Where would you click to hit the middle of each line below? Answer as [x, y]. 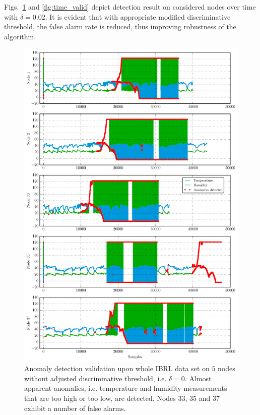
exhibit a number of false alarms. [75, 408]
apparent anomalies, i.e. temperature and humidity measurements [126, 388]
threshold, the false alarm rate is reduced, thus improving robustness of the [120, 26]
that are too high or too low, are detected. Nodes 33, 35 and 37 [122, 398]
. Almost [198, 378]
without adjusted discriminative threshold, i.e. [95, 378]
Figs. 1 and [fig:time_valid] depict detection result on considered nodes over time [130, 7]
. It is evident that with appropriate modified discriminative [138, 16]
